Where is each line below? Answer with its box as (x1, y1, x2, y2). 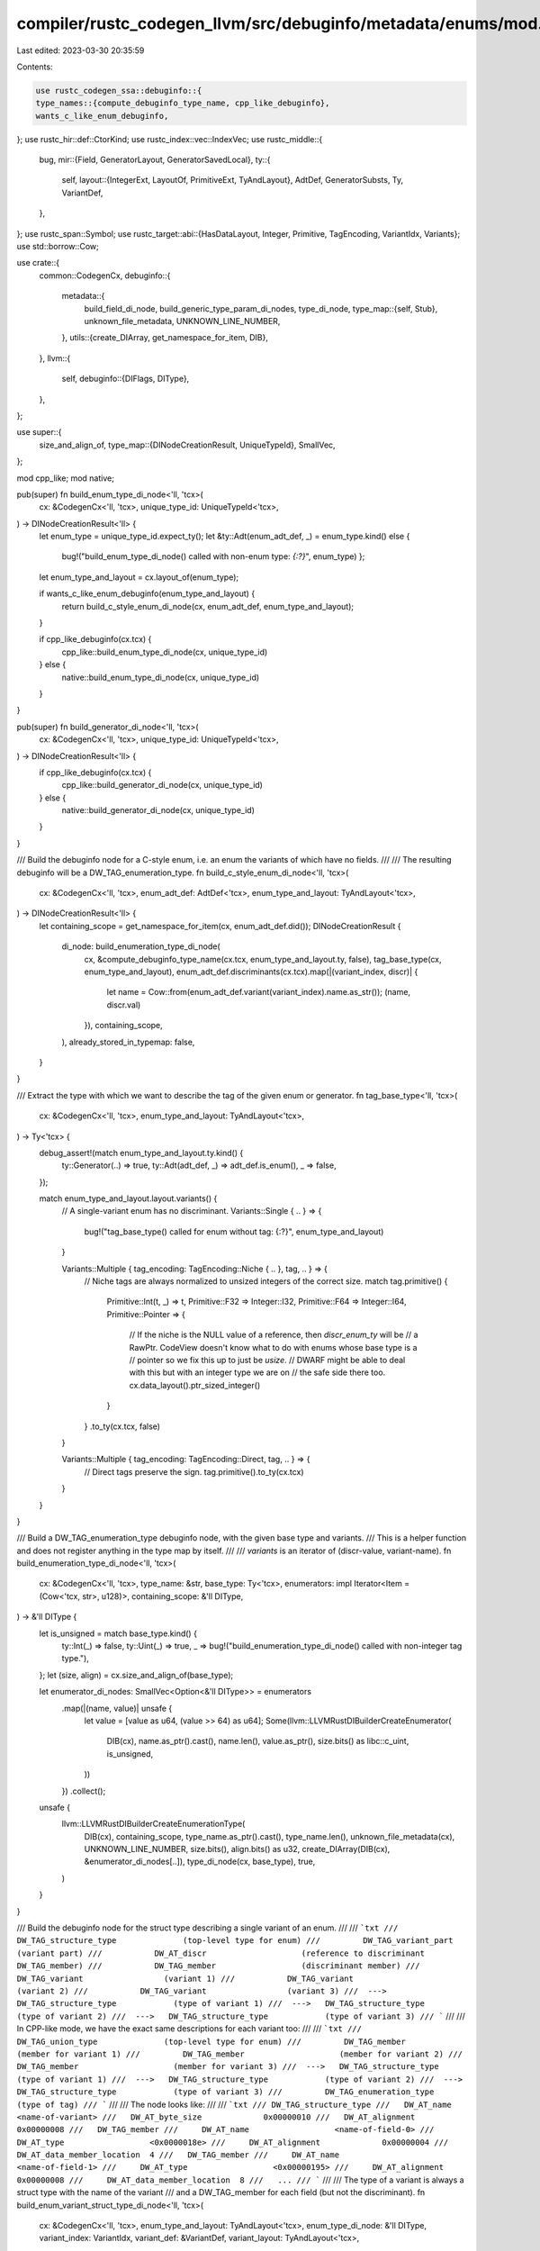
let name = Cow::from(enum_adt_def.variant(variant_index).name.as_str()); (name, (106, 987, 411, 998)
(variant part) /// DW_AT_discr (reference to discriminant (16, 1948, 425, 1958)
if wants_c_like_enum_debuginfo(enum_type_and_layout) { (39, 588, 256, 599)
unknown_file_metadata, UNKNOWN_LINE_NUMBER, (84, 315, 281, 326)
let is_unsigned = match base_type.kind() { (39, 1628, 198, 1639)
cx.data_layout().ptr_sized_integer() (129, 1379, 261, 1390)
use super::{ (16, 427, 62, 438)
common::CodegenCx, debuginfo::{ (39, 270, 171, 281)
